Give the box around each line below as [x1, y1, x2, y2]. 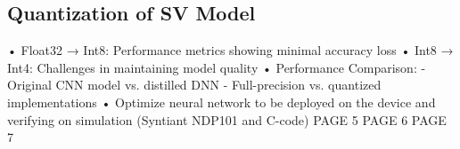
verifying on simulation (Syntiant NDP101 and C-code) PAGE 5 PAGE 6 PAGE [7, 110, 447, 129]
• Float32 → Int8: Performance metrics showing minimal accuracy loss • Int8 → [7, 41, 454, 59]
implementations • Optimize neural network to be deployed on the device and [7, 92, 436, 111]
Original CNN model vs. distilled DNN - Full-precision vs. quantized [7, 75, 382, 94]
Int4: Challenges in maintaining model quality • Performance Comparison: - [7, 58, 426, 76]
